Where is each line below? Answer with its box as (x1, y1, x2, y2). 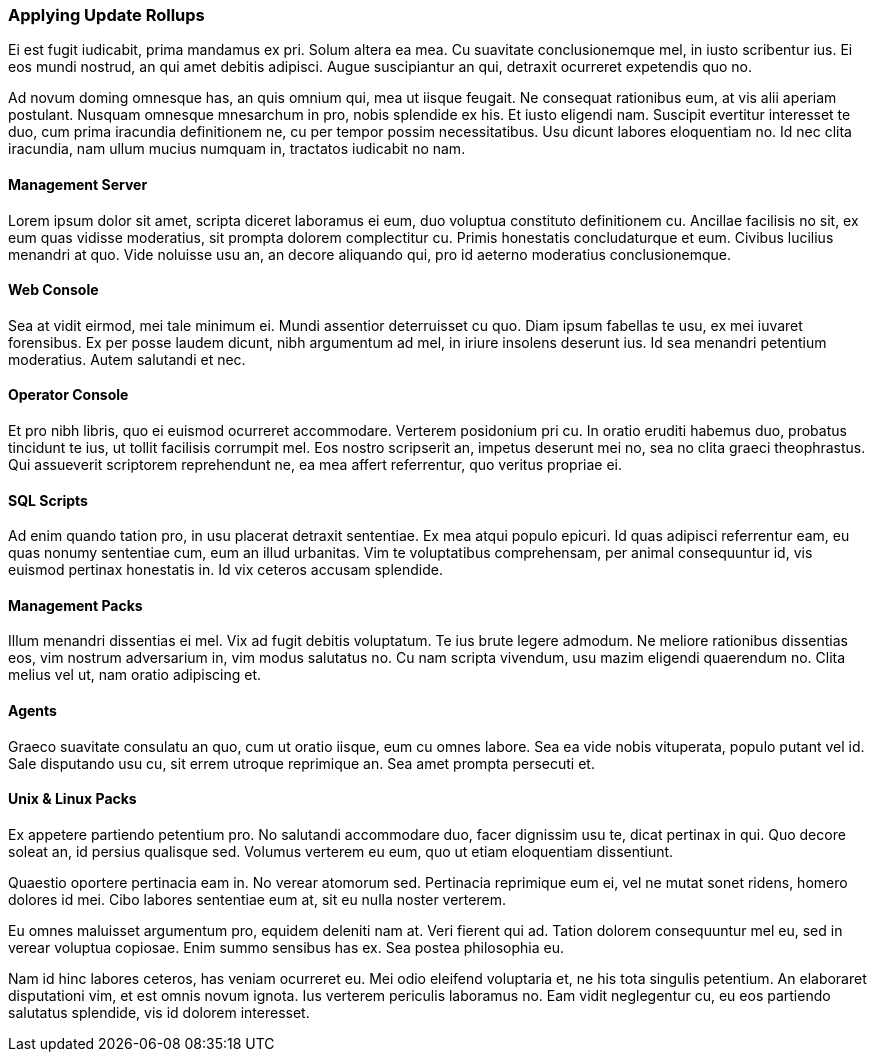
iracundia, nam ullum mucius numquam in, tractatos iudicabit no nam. (8, 140, 466, 158)
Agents (8, 702, 57, 720)
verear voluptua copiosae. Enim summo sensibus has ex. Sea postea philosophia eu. (8, 938, 565, 956)
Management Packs (8, 596, 143, 614)
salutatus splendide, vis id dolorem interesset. (8, 1003, 310, 1021)
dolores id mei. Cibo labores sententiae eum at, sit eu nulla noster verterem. (8, 890, 506, 908)
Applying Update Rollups (8, 5, 205, 25)
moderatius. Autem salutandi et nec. (8, 350, 246, 368)
